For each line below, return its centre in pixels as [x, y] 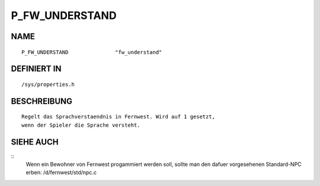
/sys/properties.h [48, 84]
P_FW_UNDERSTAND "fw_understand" [92, 52]
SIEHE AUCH [35, 142]
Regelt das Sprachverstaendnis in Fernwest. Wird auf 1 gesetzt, [119, 117]
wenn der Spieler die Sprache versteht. [81, 125]
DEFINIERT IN [36, 69]
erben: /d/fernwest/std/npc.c [61, 172]
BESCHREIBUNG [42, 101]
